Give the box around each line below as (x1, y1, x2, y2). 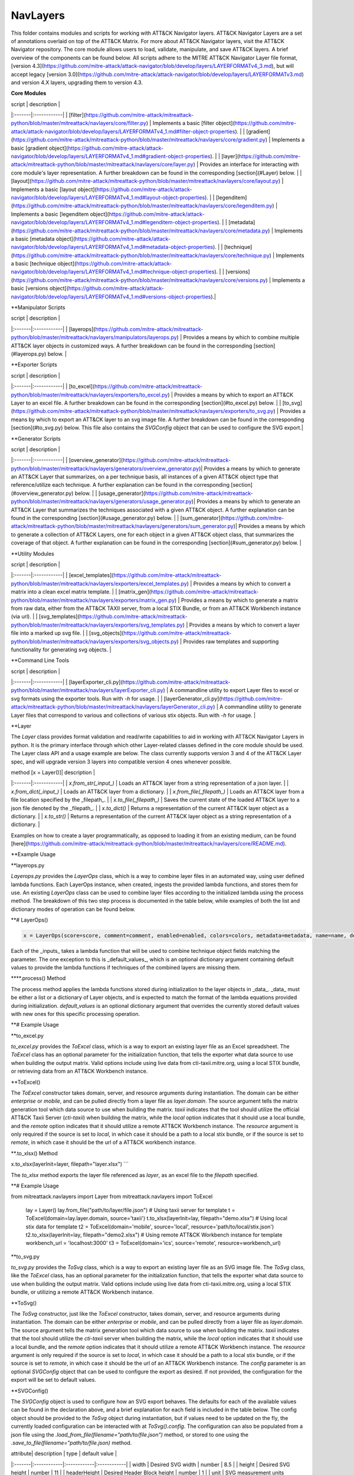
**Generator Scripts (11, 435, 61, 442)
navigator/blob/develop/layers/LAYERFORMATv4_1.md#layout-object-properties (11, 194, 205, 201)
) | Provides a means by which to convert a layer (182, 621, 300, 628)
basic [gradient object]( (11, 145, 68, 152)
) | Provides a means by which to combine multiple (176, 334, 300, 341)
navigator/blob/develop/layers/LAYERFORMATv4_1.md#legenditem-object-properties (11, 219, 218, 226)
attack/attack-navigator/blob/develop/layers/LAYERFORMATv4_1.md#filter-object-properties (11, 127, 235, 135)
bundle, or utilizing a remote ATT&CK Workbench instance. (11, 1289, 154, 1296)
